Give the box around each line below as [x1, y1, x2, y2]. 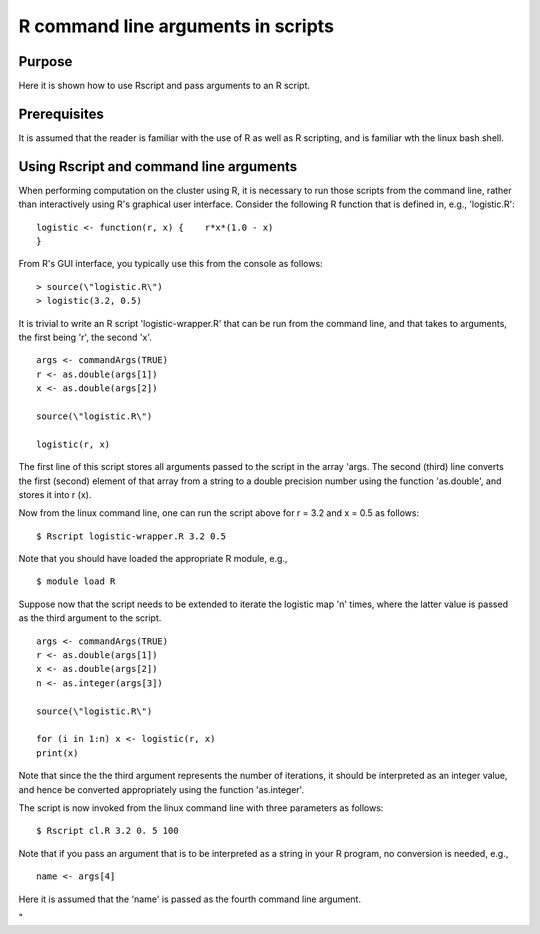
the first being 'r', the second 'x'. [18, 331, 152, 343]
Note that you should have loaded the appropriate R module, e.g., [18, 553, 288, 565]
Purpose [18, 53, 73, 70]
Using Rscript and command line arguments [18, 158, 298, 175]
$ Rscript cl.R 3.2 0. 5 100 [36, 825, 179, 837]
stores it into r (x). [18, 488, 92, 500]
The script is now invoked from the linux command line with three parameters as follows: [18, 801, 384, 814]
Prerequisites [18, 105, 104, 122]
